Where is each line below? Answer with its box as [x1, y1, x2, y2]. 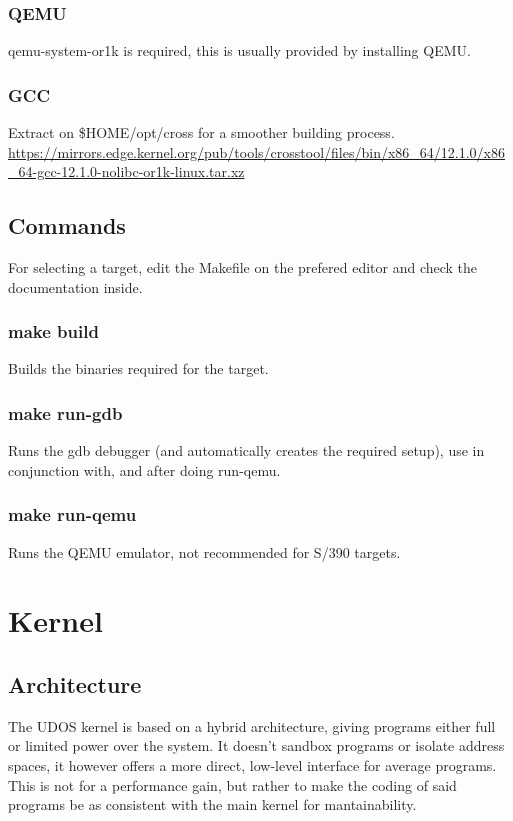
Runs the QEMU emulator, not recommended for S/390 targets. [8, 541, 401, 562]
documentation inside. [8, 276, 143, 297]
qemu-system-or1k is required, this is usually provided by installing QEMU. [8, 40, 471, 61]
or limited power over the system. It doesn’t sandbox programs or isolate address [8, 735, 505, 756]
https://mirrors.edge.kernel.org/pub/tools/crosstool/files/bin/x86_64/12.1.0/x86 [8, 141, 505, 162]
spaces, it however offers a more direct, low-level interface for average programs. [8, 755, 497, 775]
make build [8, 319, 99, 344]
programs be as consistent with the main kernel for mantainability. [8, 794, 417, 815]
